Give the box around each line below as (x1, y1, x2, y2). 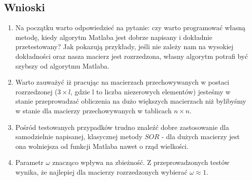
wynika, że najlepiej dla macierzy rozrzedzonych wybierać (15, 166, 188, 177)
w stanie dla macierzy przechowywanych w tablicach (15, 105, 172, 115)
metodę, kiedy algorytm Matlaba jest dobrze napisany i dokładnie (15, 32, 213, 42)
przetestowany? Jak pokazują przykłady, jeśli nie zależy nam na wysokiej (15, 41, 233, 52)
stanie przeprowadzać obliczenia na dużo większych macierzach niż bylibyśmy (15, 96, 246, 106)
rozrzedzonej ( (15, 86, 58, 96)
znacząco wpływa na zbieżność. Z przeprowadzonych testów (52, 157, 230, 167)
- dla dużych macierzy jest (161, 131, 240, 142)
